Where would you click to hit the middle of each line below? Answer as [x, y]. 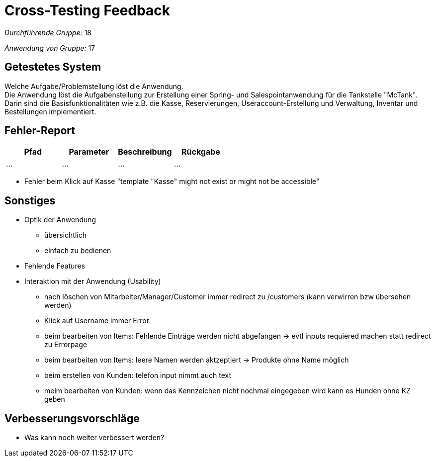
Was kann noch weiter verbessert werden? [94, 438]
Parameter [89, 152]
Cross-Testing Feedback [87, 10]
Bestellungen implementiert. [50, 111]
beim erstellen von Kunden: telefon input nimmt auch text [138, 375]
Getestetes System [53, 67]
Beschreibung [145, 152]
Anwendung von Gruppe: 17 [50, 48]
